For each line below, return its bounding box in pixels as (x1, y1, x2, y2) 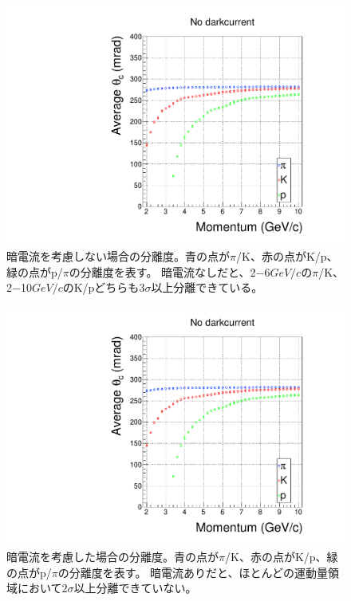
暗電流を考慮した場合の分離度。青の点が (6, 548, 219, 565)
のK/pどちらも (62, 279, 140, 296)
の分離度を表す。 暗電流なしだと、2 (69, 263, 256, 280)
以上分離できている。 (151, 279, 263, 296)
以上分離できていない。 (73, 579, 197, 596)
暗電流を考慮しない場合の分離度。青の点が (6, 248, 230, 265)
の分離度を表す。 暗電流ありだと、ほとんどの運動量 (57, 564, 329, 580)
